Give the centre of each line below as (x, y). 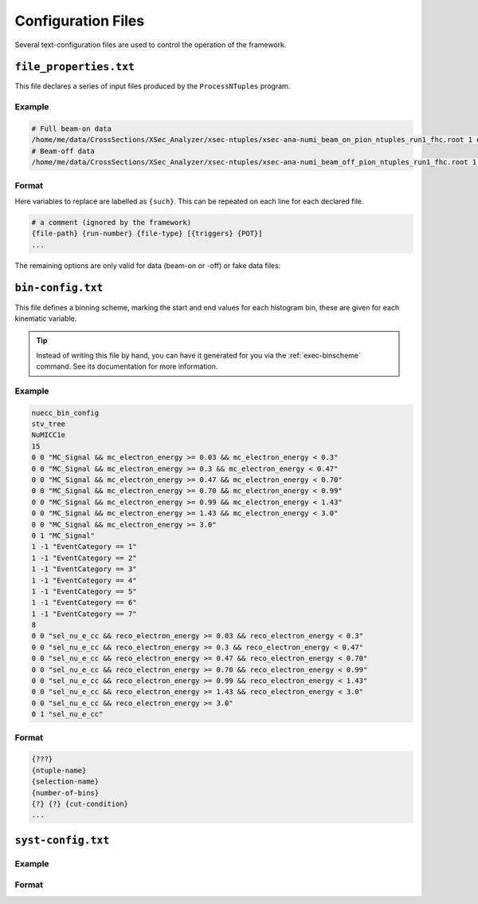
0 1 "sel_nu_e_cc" (67, 715)
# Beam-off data (63, 151)
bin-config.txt (59, 288)
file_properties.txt (75, 67)
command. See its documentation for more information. (127, 366)
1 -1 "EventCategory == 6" (84, 603)
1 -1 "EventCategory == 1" (84, 547)
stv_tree (49, 424)
